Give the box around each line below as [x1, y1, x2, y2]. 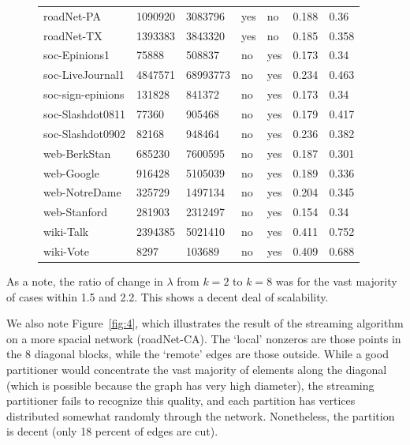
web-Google [43, 164, 99, 181]
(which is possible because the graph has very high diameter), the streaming [6, 376, 375, 393]
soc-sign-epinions [43, 86, 125, 103]
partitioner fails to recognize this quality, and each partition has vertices [6, 392, 356, 409]
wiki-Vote [43, 242, 89, 259]
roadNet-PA [43, 7, 101, 24]
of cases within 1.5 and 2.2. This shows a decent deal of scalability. [6, 288, 329, 305]
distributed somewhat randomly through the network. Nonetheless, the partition [6, 407, 395, 424]
